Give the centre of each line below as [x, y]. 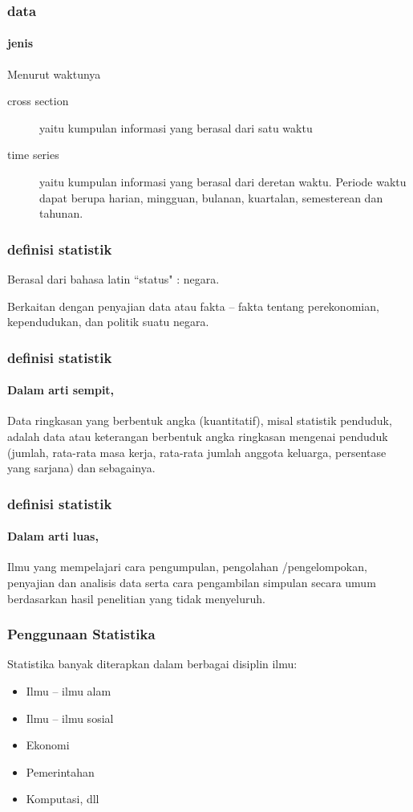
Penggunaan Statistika [81, 634]
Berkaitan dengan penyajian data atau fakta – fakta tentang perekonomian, [193, 306]
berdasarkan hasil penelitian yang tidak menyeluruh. [136, 598]
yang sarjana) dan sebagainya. [81, 468]
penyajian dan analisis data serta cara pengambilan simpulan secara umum [192, 583]
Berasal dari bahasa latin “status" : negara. [113, 279]
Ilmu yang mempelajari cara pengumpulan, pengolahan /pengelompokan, [187, 567]
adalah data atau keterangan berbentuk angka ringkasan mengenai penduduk [198, 437]
